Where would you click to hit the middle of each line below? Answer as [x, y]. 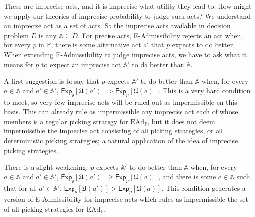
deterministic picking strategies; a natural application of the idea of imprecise [121, 140]
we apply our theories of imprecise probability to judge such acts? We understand [127, 16]
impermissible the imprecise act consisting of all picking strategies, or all [113, 131]
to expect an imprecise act [81, 64]
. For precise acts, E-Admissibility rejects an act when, [161, 35]
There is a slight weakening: [46, 167]
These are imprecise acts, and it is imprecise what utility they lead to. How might [128, 6]
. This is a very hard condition [204, 90]
